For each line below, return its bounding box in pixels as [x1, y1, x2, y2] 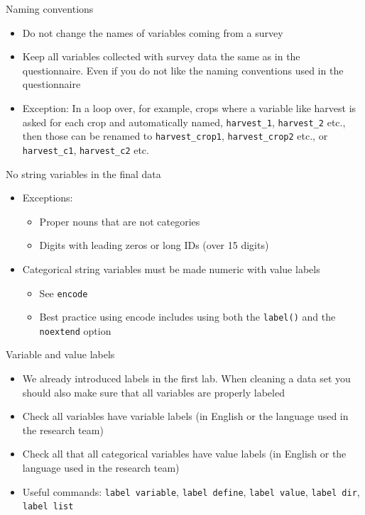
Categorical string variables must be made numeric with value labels [22, 261, 320, 276]
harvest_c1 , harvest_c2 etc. [22, 142, 149, 157]
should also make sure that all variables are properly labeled [22, 384, 285, 399]
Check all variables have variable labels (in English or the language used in [22, 409, 349, 423]
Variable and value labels [6, 347, 115, 362]
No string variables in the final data [6, 166, 161, 181]
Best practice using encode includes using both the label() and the [39, 309, 336, 324]
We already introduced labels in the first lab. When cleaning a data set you [22, 371, 351, 386]
